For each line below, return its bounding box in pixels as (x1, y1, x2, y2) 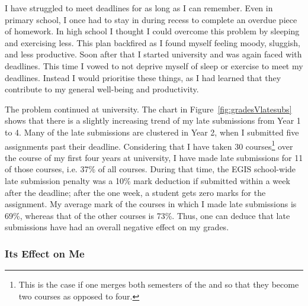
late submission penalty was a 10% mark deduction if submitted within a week (5, 174, 290, 186)
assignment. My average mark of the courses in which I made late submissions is (5, 198, 297, 210)
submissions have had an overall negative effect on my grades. (5, 221, 229, 233)
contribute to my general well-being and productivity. (5, 83, 199, 95)
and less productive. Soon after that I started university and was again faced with (5, 48, 302, 60)
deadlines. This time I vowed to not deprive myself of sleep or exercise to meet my (5, 59, 303, 72)
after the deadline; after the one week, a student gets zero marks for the (5, 186, 266, 198)
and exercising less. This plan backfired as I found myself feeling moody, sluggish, (5, 36, 300, 49)
